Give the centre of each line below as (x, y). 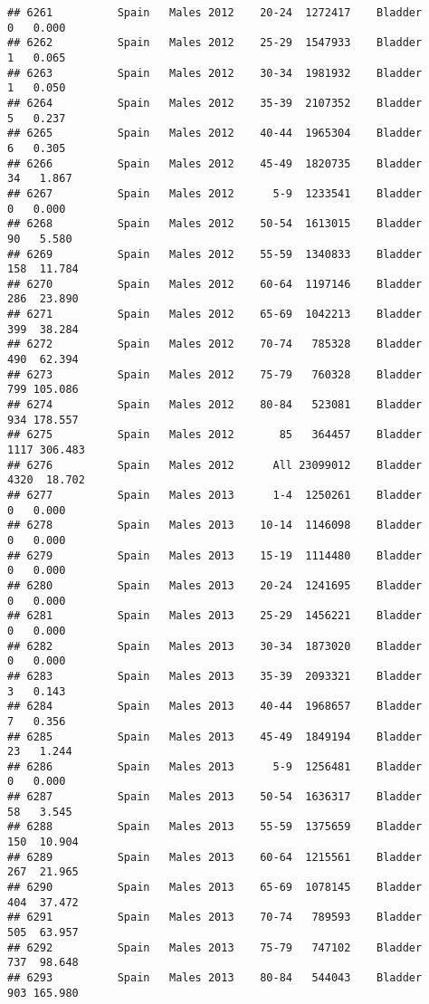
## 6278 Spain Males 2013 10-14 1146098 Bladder (215, 526)
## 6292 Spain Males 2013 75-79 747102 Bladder (215, 947)
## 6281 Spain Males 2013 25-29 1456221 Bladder (215, 616)
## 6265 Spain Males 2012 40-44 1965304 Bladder (215, 134)
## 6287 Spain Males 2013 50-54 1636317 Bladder (215, 797)
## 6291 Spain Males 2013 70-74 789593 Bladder (215, 918)
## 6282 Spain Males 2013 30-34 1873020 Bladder (215, 646)
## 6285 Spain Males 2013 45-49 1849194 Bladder (215, 736)
